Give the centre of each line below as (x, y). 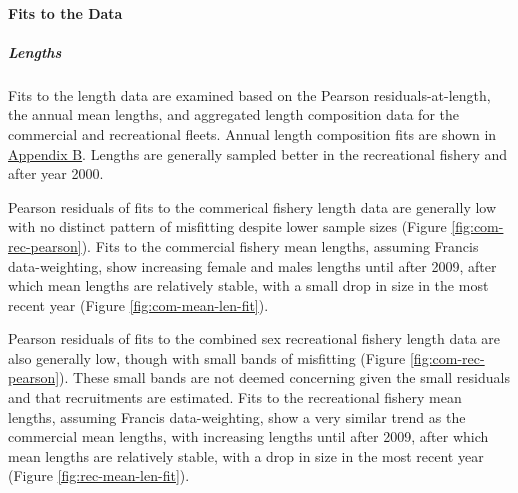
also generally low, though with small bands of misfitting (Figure (207, 357)
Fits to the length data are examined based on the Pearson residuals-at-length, (249, 94)
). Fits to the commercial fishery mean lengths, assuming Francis (280, 245)
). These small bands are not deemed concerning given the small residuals (284, 377)
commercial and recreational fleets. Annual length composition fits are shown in (252, 133)
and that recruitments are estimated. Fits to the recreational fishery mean (235, 397)
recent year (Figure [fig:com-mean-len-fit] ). (138, 304)
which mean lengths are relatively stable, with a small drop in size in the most (248, 285)
